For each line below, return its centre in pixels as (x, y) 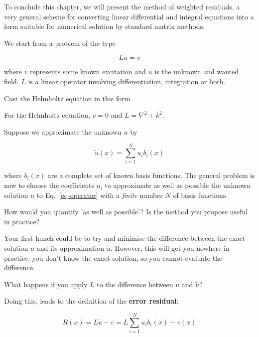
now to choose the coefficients (49, 185)
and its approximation (70, 248)
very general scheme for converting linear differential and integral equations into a (129, 16)
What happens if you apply (46, 284)
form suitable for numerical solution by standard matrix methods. (105, 26)
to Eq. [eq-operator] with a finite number (100, 195)
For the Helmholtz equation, (47, 115)
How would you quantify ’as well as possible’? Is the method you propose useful (126, 212)
